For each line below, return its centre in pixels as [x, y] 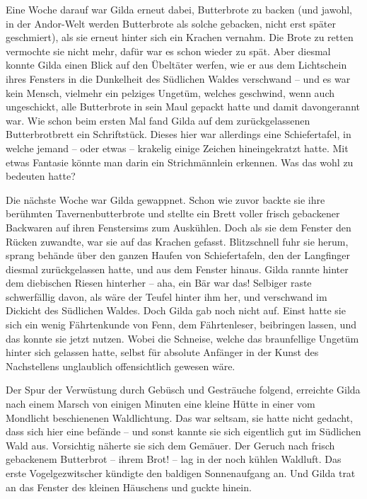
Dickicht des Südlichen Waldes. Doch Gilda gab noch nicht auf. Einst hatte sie [176, 310]
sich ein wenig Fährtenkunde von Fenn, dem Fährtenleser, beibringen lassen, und [181, 325]
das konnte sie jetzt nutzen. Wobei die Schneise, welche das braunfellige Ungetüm [182, 338]
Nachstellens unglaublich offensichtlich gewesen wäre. [121, 366]
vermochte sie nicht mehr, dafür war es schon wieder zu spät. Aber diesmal [168, 51]
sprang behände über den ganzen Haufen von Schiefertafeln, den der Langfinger [178, 255]
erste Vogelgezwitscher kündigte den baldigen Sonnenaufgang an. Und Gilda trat [181, 473]
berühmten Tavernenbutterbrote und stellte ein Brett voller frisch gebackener [173, 213]
